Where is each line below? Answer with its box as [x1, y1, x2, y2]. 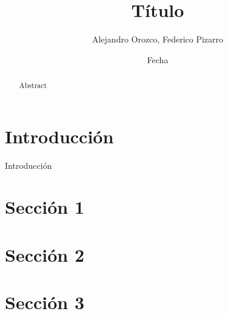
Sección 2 [5, 242, 85, 267]
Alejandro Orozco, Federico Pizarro [92, 33, 224, 46]
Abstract [19, 80, 47, 90]
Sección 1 [5, 194, 85, 219]
